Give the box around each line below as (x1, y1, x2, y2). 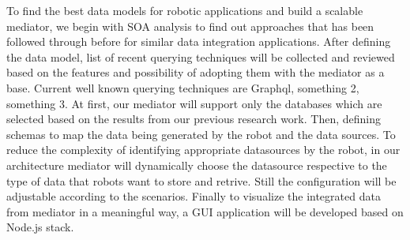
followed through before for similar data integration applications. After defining (6, 33, 391, 50)
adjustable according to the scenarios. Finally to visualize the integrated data (6, 188, 381, 204)
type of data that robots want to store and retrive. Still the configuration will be (6, 172, 397, 189)
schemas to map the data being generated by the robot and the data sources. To (6, 126, 396, 142)
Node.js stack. (6, 219, 74, 235)
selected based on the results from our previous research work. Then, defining (6, 111, 381, 127)
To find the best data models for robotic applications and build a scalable (6, 2, 363, 18)
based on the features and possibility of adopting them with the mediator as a (6, 64, 385, 81)
